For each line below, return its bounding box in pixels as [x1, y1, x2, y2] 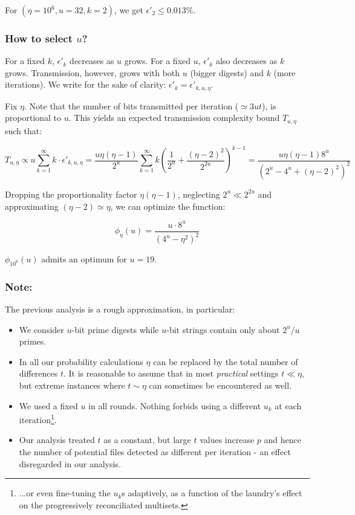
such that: [5, 124, 42, 137]
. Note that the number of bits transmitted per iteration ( [24, 99, 239, 112]
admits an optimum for [41, 253, 127, 265]
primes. [19, 335, 47, 348]
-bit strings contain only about [166, 323, 280, 335]
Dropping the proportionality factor [5, 187, 137, 200]
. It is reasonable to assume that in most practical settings [64, 367, 279, 380]
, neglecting [177, 187, 220, 200]
